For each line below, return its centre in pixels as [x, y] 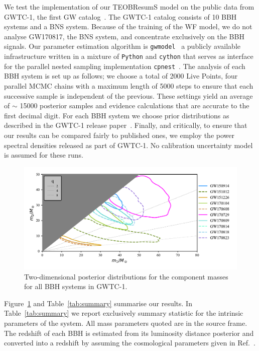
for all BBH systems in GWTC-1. [76, 286]
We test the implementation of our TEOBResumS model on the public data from [129, 7]
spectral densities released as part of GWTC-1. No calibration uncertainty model [128, 145]
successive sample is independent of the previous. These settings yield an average [128, 95]
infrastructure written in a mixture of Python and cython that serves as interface [129, 56]
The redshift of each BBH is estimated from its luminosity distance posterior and [129, 333]
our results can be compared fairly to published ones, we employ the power [119, 135]
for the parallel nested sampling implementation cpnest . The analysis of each [125, 66]
